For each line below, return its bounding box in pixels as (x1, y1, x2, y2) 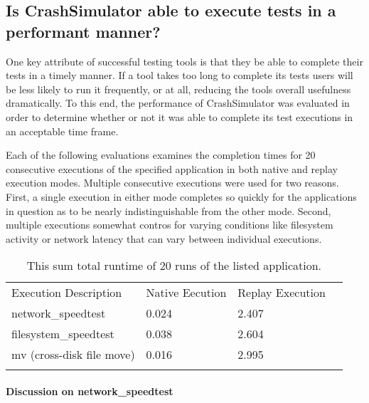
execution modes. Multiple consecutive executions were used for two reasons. (6, 175, 339, 190)
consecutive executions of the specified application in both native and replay (6, 161, 338, 176)
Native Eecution (146, 284, 227, 301)
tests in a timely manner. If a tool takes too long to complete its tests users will (6, 68, 353, 83)
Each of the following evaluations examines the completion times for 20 (6, 147, 316, 162)
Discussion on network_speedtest (6, 383, 173, 398)
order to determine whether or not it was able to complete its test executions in (6, 109, 353, 124)
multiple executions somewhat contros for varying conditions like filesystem (6, 217, 333, 232)
